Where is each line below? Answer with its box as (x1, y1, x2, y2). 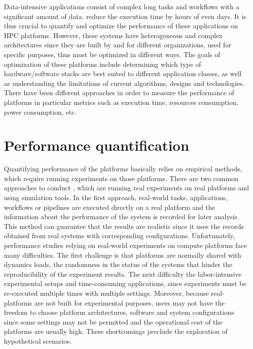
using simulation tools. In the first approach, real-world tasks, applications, (4, 192, 228, 203)
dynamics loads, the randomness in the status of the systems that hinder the (4, 259, 233, 269)
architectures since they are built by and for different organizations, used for (4, 40, 232, 50)
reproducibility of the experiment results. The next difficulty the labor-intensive (4, 268, 242, 279)
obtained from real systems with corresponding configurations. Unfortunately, (4, 230, 235, 241)
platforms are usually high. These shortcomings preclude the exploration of (4, 326, 228, 336)
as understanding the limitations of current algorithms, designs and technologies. (4, 78, 245, 88)
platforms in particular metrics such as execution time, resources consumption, (4, 97, 238, 107)
